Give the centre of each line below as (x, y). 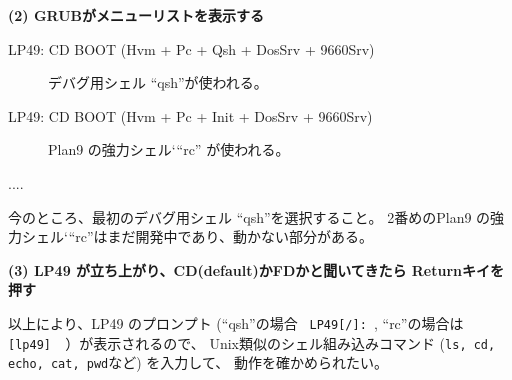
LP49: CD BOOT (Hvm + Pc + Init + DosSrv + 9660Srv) (190, 115)
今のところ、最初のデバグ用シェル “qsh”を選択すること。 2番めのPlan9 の (249, 216)
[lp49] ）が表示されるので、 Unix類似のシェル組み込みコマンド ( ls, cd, (252, 342)
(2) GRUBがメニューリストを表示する (136, 15)
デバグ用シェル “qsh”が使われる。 (158, 82)
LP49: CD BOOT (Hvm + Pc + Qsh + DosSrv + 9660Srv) (191, 48)
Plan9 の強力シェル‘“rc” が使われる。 (169, 149)
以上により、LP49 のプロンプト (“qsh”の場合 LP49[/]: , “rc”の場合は (236, 322)
